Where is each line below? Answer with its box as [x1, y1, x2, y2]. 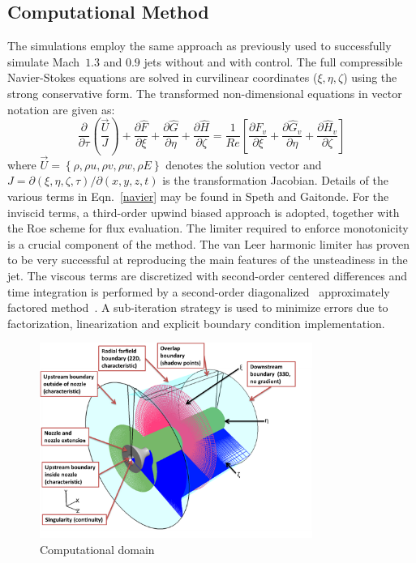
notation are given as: [7, 100, 115, 117]
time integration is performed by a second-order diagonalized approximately [7, 283, 390, 300]
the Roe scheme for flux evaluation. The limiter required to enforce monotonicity [7, 220, 409, 237]
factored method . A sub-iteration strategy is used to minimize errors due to [7, 299, 388, 316]
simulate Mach [7, 53, 80, 70]
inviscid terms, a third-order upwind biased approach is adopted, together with [7, 203, 400, 220]
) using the [343, 69, 397, 86]
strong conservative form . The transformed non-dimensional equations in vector [7, 84, 402, 101]
